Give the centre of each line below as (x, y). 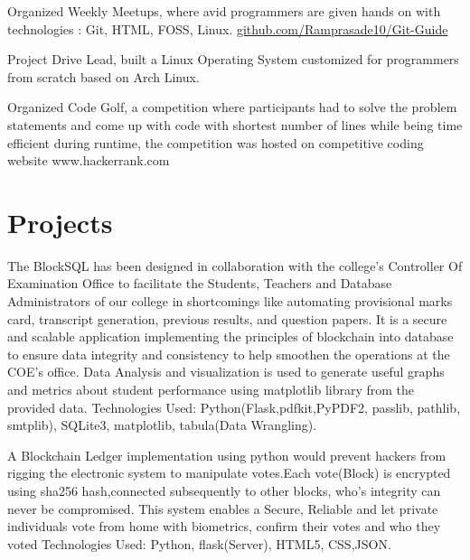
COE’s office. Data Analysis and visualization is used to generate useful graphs (226, 372)
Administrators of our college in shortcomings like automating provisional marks (230, 301)
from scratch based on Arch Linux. (103, 76)
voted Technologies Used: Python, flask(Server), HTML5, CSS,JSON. (199, 543)
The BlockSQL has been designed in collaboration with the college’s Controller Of (235, 265)
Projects (60, 222)
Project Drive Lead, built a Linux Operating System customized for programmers (233, 59)
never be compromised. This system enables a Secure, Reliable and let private (223, 508)
